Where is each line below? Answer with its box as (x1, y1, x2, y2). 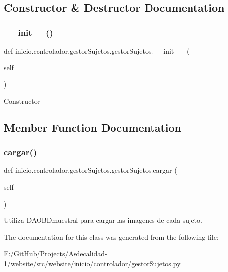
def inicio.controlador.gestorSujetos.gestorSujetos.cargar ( (4, 165, 177, 175)
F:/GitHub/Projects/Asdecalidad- (4, 248, 107, 259)
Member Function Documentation (4, 119, 182, 135)
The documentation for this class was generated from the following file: (4, 231, 219, 242)
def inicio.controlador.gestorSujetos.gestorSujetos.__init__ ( (4, 46, 190, 55)
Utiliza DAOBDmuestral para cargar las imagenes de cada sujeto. (4, 215, 202, 225)
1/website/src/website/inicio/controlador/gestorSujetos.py (4, 258, 181, 268)
